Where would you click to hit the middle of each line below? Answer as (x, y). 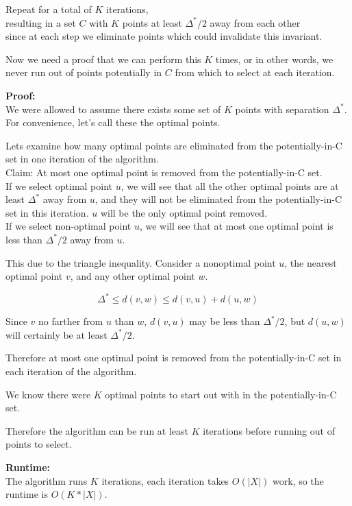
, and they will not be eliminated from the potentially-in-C (218, 199)
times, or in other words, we (274, 59)
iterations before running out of (269, 430)
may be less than (225, 321)
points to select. (39, 444)
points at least (152, 22)
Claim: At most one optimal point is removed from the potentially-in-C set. (164, 172)
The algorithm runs (47, 480)
